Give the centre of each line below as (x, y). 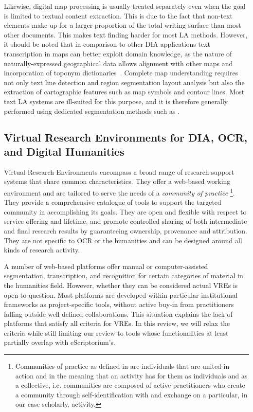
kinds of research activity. (42, 250)
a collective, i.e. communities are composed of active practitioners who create (130, 385)
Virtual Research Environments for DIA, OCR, (126, 137)
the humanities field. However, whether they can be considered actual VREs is (121, 285)
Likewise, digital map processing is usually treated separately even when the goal (125, 6)
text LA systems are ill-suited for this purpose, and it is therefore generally (116, 101)
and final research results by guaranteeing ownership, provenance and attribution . (126, 230)
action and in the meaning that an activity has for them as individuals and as (131, 375)
